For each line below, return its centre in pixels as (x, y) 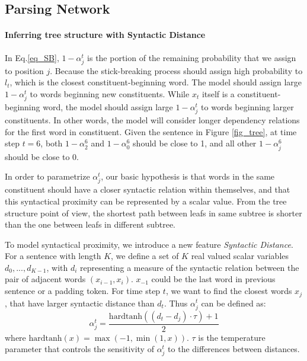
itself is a (218, 93)
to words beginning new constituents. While (110, 93)
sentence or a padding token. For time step (83, 291)
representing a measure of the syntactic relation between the (190, 267)
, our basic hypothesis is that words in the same (188, 176)
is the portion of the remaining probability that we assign (192, 57)
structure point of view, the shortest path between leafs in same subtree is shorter (153, 213)
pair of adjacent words (45, 279)
